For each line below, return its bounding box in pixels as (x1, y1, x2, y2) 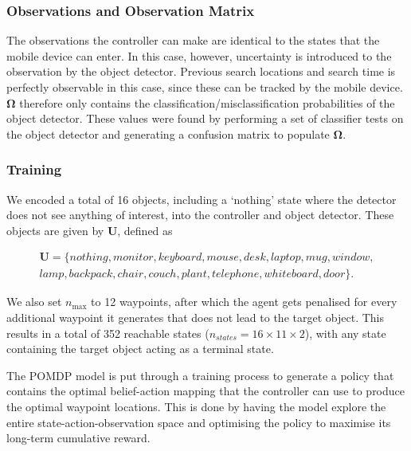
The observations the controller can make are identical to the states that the (6, 32, 380, 49)
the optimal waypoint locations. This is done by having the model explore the (6, 398, 386, 414)
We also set (6, 293, 62, 310)
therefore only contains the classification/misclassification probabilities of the (19, 94, 395, 111)
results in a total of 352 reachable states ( (6, 324, 209, 341)
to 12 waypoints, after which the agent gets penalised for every (91, 293, 397, 310)
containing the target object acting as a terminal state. (6, 340, 274, 357)
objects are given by (6, 222, 104, 238)
